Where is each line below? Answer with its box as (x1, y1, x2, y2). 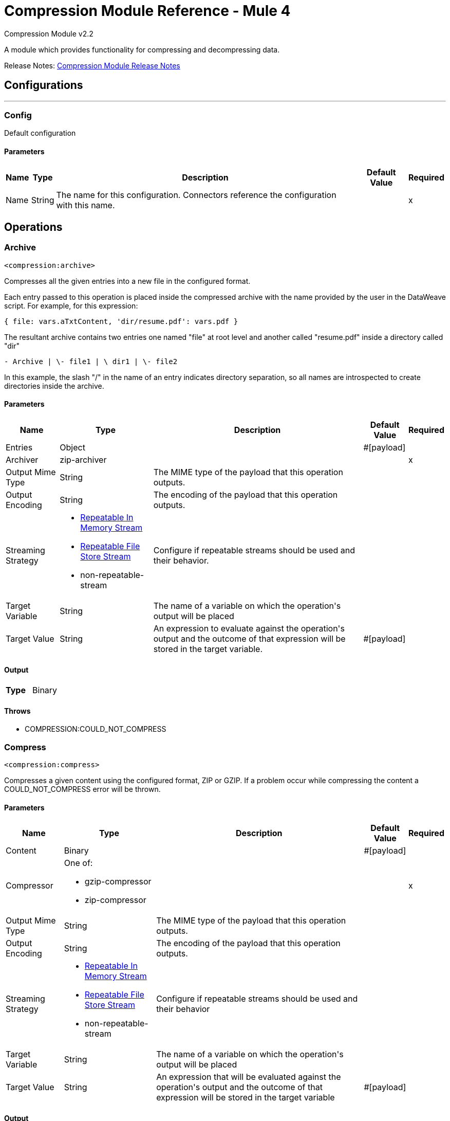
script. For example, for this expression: (4, 301, 138, 310)
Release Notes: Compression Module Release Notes (4, 61, 180, 70)
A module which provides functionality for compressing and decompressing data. (4, 45, 280, 54)
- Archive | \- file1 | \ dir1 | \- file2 (4, 357, 178, 366)
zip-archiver (60, 455, 107, 465)
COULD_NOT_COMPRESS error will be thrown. (4, 785, 161, 794)
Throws (4, 706, 31, 715)
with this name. (56, 200, 115, 210)
